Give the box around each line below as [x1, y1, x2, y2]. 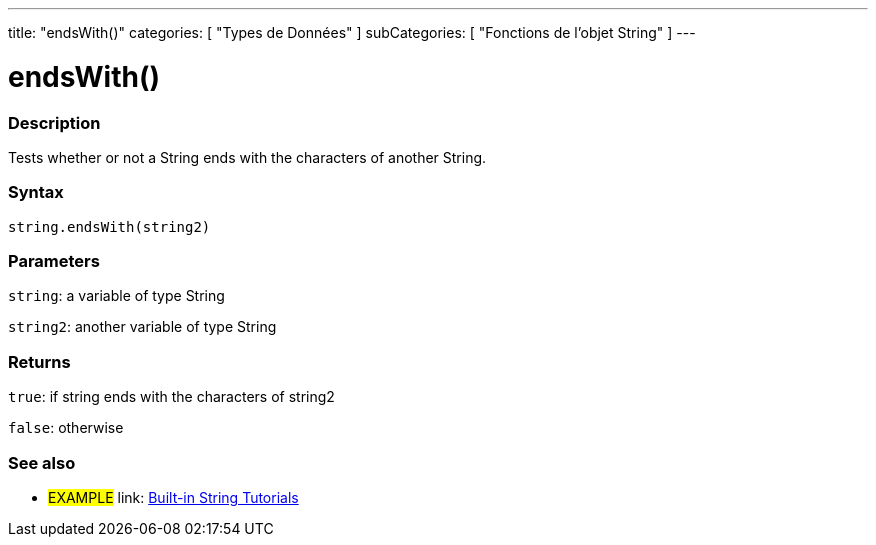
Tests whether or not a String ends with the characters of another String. [8, 148, 487, 166]
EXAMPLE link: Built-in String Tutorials [48, 488, 299, 506]
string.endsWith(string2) [8, 218, 211, 235]
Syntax [8, 182, 64, 203]
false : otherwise [8, 419, 124, 437]
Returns [8, 351, 71, 372]
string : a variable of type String [8, 287, 225, 305]
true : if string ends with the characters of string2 [8, 388, 335, 406]
